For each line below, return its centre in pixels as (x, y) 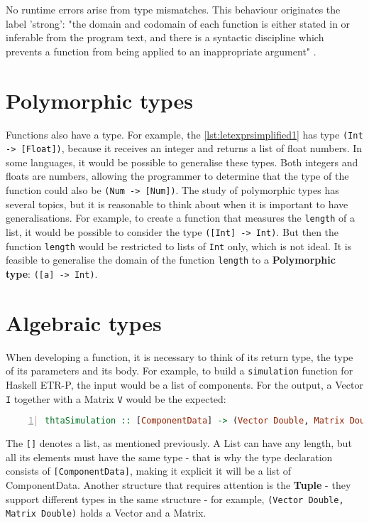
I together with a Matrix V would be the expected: (116, 398)
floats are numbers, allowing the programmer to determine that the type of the (177, 176)
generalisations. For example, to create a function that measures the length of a (180, 218)
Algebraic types (84, 322)
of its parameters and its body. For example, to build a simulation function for (180, 371)
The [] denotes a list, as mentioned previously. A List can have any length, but (179, 443)
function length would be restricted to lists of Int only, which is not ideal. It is (179, 246)
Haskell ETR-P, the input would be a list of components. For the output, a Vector (184, 384)
